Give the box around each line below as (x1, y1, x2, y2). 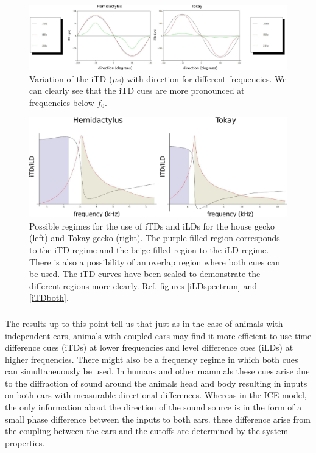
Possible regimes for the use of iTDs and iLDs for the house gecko (29, 219, 275, 232)
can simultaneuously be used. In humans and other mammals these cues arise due (5, 365, 310, 377)
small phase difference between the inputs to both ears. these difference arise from (5, 412, 311, 425)
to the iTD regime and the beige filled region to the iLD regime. (29, 244, 269, 256)
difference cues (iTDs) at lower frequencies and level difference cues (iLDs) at (5, 341, 293, 354)
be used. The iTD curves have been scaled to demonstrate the (29, 267, 261, 280)
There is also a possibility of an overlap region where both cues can (29, 255, 280, 268)
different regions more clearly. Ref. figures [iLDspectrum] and (29, 279, 258, 292)
